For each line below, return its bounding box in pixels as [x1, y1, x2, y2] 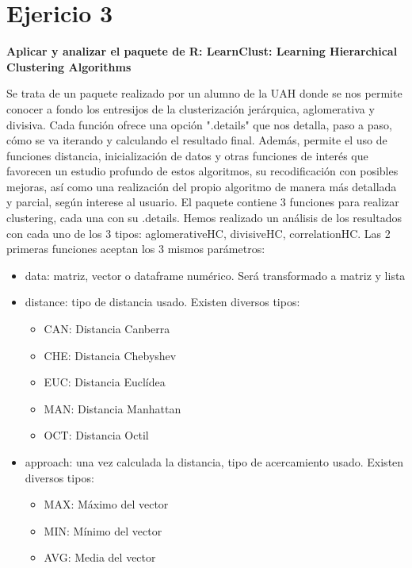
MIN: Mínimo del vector [44, 522, 162, 539]
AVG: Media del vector [44, 549, 156, 566]
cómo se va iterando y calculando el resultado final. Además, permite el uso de [6, 132, 387, 148]
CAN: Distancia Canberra [44, 320, 170, 337]
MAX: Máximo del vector [44, 496, 169, 512]
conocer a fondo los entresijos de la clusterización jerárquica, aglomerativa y [6, 100, 375, 117]
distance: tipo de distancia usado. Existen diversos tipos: [25, 294, 300, 310]
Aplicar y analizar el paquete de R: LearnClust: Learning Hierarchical [6, 43, 398, 59]
